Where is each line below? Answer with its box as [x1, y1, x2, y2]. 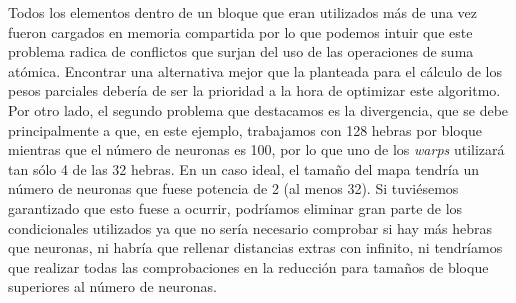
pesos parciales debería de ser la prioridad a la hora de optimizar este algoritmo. [8, 80, 501, 101]
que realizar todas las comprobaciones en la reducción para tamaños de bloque [8, 256, 489, 277]
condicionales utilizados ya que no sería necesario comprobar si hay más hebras [8, 217, 493, 238]
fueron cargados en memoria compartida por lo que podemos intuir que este [8, 21, 473, 42]
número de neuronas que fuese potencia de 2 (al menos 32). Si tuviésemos [8, 178, 459, 199]
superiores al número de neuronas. [8, 276, 217, 297]
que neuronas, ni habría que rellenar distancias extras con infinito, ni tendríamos [8, 237, 503, 258]
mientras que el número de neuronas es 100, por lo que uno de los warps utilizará [8, 139, 505, 160]
